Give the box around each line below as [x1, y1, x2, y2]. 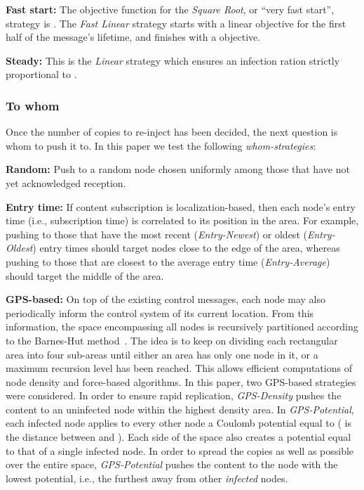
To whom [6, 96, 60, 114]
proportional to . [6, 67, 77, 82]
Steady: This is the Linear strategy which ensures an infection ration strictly [6, 53, 340, 67]
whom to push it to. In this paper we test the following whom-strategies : [6, 138, 316, 153]
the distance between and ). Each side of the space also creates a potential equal [6, 430, 351, 444]
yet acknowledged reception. [6, 175, 126, 190]
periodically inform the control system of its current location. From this [6, 305, 314, 320]
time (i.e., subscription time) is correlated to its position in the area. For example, [6, 213, 359, 228]
